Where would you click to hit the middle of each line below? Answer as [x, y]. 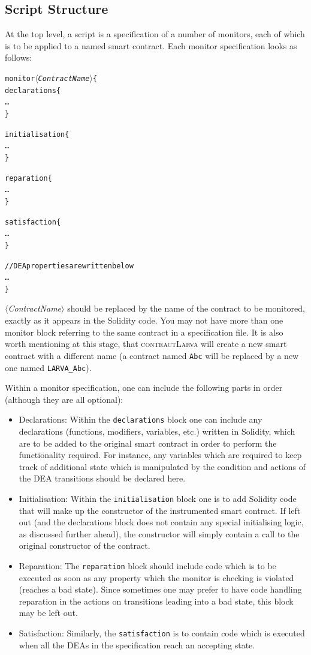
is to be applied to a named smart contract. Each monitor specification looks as [151, 45]
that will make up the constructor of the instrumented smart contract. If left [160, 510]
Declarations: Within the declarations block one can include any [141, 419]
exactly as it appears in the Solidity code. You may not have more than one [144, 320]
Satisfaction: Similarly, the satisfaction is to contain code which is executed [162, 633]
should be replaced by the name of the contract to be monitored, [186, 308]
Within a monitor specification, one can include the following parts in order [144, 388]
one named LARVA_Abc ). [48, 367]
